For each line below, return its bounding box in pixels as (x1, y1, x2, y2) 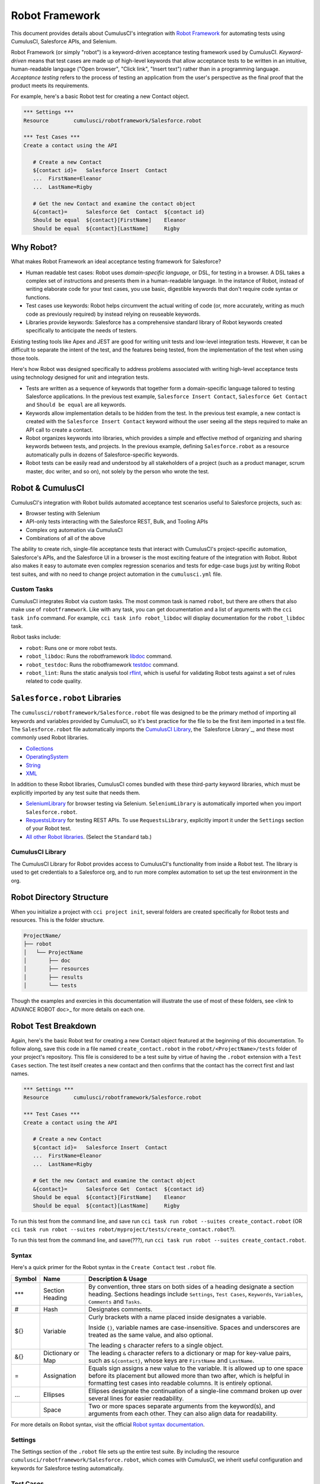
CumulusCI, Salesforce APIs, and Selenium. (11, 37, 117, 45)
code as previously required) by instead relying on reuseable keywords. (25, 310, 201, 318)
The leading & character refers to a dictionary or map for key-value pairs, (88, 1349, 292, 1357)
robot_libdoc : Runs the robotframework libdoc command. (25, 653, 172, 660)
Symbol (14, 1274, 37, 1283)
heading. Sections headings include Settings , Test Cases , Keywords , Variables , (88, 1290, 303, 1298)
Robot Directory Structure (11, 892, 109, 902)
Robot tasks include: (11, 633, 61, 640)
